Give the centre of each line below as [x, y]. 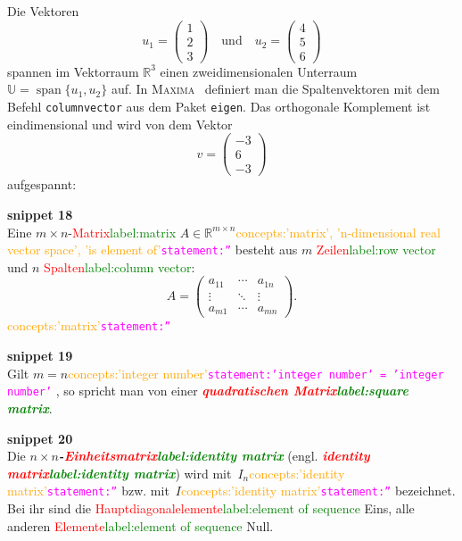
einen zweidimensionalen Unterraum [259, 71]
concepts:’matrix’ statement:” [89, 325]
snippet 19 [40, 356]
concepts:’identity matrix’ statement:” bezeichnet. [318, 491]
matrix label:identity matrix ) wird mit [120, 473]
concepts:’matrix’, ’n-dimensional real [338, 232]
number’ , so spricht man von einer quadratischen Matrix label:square [208, 391]
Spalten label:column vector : [120, 266]
